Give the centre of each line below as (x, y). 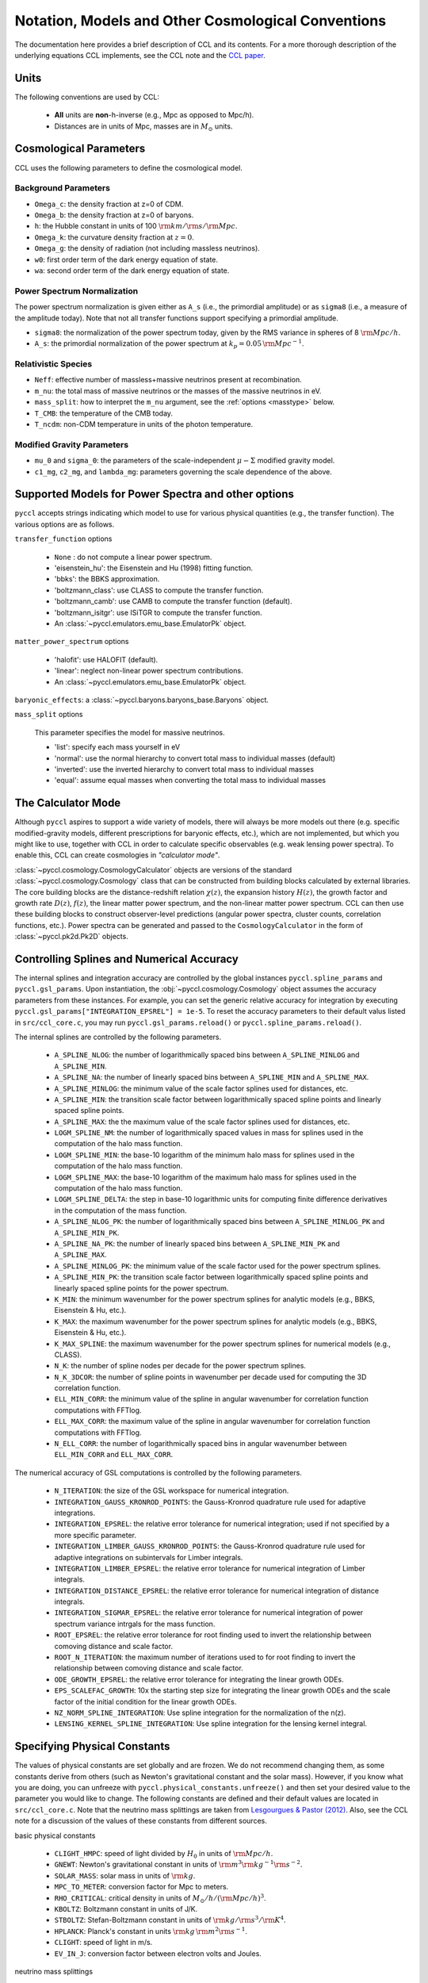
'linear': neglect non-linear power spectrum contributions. (149, 671)
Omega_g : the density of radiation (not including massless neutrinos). (147, 248)
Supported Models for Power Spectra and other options (155, 495)
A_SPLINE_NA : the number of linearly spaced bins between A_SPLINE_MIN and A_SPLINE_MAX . (212, 1077)
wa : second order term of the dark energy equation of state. (132, 270)
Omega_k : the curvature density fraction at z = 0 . (114, 237)
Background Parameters (63, 188)
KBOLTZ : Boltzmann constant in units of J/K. (126, 1908)
